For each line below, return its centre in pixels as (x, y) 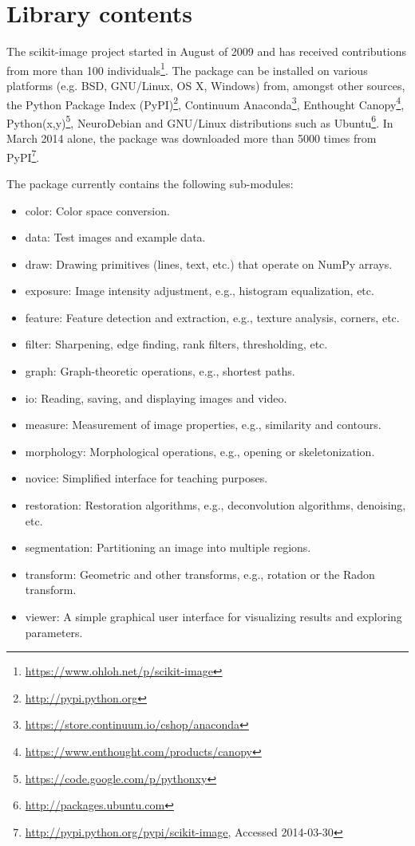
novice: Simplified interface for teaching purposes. (146, 478)
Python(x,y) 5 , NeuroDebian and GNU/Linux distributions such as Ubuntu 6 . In (200, 121)
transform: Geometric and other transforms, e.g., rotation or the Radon (200, 574)
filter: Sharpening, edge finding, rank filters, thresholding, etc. (176, 344)
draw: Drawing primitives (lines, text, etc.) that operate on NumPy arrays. (209, 264)
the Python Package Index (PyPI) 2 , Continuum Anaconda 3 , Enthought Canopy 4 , (206, 103)
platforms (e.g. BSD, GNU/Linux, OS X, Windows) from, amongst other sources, (206, 85)
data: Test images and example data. (115, 237)
